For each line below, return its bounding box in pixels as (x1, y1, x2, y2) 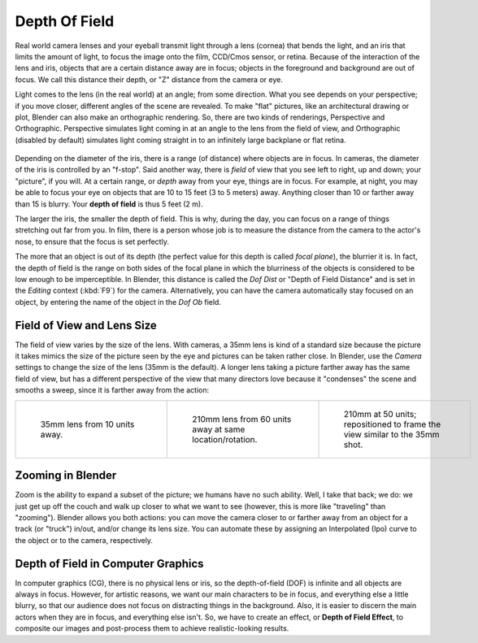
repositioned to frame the (343, 419, 441, 430)
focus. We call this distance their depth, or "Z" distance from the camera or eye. (15, 74, 284, 85)
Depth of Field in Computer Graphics (15, 557, 204, 571)
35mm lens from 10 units (40, 419, 135, 430)
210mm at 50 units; (343, 408, 417, 419)
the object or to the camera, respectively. (15, 535, 154, 545)
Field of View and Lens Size (15, 318, 158, 332)
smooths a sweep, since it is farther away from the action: (15, 385, 210, 395)
